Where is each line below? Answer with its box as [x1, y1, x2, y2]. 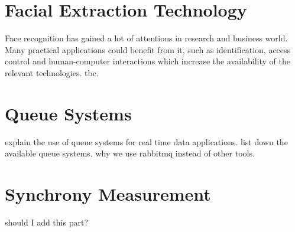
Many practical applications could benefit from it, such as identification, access [5, 43, 291, 55]
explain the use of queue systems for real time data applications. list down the [5, 135, 288, 148]
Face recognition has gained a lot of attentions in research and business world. [5, 32, 288, 44]
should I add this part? [5, 215, 88, 228]
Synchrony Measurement [5, 182, 211, 205]
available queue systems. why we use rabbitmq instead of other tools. [5, 147, 255, 159]
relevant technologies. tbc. [5, 66, 99, 79]
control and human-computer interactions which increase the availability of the [5, 55, 290, 67]
